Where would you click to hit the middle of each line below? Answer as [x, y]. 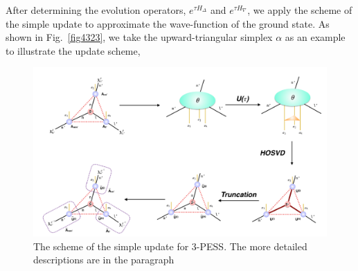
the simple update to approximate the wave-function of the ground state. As [168, 23]
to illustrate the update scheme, [73, 50]
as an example [315, 37]
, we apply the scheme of [300, 10]
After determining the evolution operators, [96, 10]
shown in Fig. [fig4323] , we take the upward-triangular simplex [139, 37]
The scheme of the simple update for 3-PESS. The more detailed [170, 246]
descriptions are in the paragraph [104, 260]
